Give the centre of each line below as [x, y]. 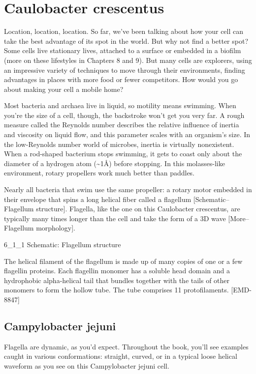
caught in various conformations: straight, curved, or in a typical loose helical [121, 356]
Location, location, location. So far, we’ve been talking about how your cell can [124, 31]
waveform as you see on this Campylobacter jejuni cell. [87, 365]
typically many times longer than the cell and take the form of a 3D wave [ [117, 218]
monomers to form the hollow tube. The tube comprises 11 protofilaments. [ [119, 290]
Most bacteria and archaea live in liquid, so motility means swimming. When [120, 105]
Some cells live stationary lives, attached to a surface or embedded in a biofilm [123, 50]
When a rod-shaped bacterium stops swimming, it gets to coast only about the [123, 154]
